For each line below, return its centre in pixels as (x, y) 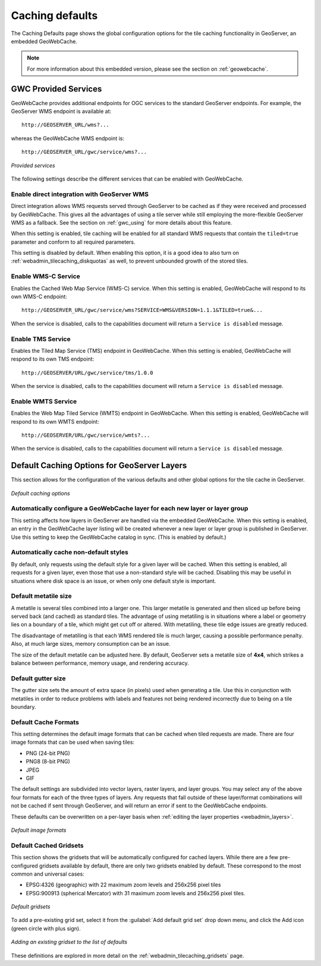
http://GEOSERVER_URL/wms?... (66, 125)
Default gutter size (38, 678)
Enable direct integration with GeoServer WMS (80, 194)
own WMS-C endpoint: (39, 296)
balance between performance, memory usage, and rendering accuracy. (100, 663)
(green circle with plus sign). (46, 928)
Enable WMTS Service (44, 401)
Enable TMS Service (41, 339)
